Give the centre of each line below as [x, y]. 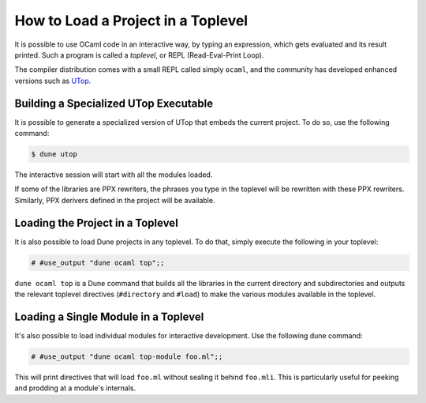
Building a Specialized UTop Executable [114, 103]
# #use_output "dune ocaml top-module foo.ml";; [127, 356]
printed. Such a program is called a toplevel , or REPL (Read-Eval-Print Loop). [139, 55]
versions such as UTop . [53, 81]
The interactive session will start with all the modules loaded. [114, 175]
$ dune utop [54, 154]
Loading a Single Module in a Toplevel [109, 316]
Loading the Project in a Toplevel [97, 222]
